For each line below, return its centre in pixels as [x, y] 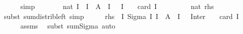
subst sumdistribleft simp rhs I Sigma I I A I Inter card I [121, 16]
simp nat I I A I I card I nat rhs [117, 6]
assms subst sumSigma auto [68, 26]
